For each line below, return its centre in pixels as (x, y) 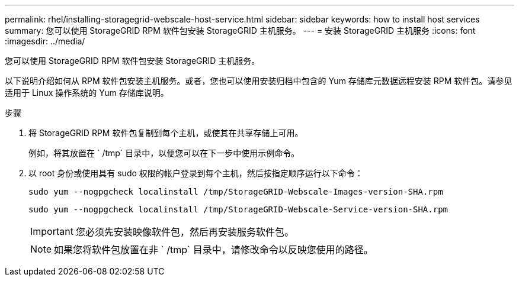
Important (52, 231)
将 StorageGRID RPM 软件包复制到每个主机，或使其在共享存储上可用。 (166, 133)
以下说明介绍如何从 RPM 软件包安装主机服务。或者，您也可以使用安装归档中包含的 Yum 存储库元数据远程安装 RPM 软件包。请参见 (259, 81)
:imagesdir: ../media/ (45, 41)
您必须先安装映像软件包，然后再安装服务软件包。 (185, 232)
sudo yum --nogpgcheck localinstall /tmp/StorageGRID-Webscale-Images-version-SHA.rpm (236, 192)
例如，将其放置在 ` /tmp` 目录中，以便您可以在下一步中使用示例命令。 (164, 153)
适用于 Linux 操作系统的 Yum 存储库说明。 (87, 93)
